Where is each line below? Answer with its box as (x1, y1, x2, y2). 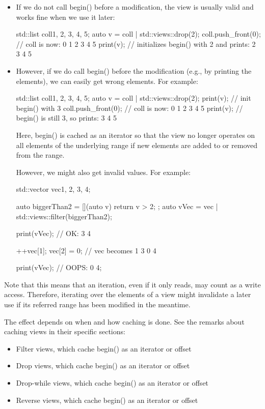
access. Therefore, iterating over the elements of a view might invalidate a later (4, 289, 251, 300)
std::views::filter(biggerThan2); (16, 211, 112, 221)
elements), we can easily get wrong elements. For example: (16, 75, 198, 86)
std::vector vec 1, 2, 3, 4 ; (16, 184, 91, 194)
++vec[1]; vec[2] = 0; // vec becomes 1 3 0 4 (16, 245, 156, 255)
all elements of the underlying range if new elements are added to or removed (16, 139, 257, 150)
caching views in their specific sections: (4, 326, 125, 337)
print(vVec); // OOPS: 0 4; (16, 262, 102, 273)
